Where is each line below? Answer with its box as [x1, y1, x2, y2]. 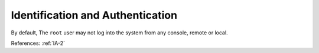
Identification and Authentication [11, 9, 177, 22]
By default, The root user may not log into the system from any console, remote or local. [11, 29, 228, 36]
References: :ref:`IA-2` [11, 40, 65, 47]
